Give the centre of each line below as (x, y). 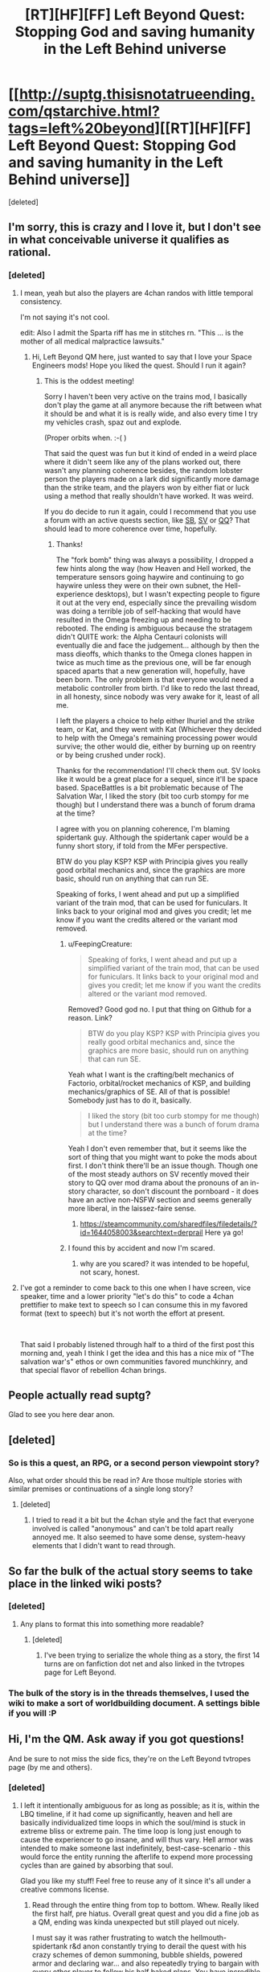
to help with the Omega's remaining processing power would (157, 737)
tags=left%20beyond (82, 128)
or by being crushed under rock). (111, 754)
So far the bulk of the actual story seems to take (131, 1571)
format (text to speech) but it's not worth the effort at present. (122, 1313)
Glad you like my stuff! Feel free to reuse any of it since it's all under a (135, 1880)
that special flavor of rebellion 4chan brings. (93, 1370)
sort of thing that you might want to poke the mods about (162, 1156)
